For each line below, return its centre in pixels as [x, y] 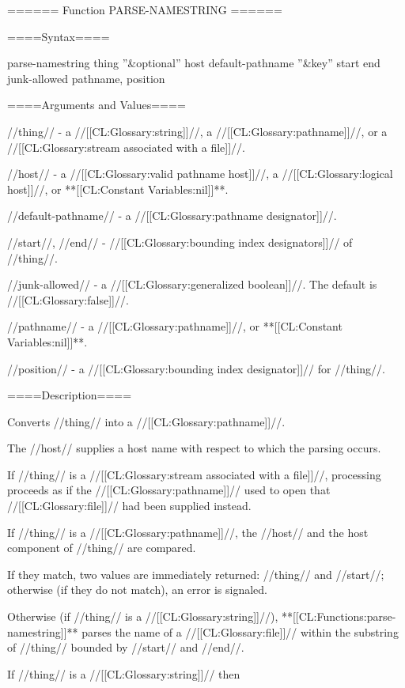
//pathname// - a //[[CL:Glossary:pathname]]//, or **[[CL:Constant [175, 326]
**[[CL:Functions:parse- [339, 616]
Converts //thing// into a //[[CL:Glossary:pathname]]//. [146, 421]
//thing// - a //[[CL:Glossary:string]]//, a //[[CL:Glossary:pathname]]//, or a [197, 131]
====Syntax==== [59, 36]
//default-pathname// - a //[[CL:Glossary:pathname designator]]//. [172, 215]
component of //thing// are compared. [102, 548]
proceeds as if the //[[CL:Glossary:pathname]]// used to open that [169, 490]
